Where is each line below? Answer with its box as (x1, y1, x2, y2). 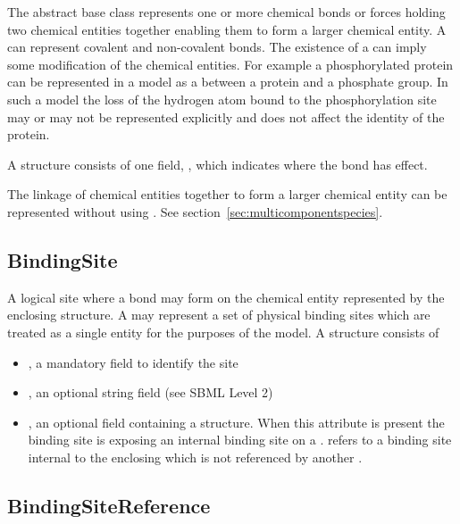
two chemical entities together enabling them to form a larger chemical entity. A (7, 20, 447, 38)
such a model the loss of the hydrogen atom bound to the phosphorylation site (7, 89, 437, 108)
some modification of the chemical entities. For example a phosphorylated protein (7, 54, 454, 73)
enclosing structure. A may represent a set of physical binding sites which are (7, 305, 431, 324)
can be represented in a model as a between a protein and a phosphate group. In (7, 72, 448, 91)
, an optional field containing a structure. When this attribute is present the (28, 412, 445, 431)
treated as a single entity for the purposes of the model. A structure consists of (7, 322, 439, 341)
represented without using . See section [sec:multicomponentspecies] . (7, 202, 383, 220)
